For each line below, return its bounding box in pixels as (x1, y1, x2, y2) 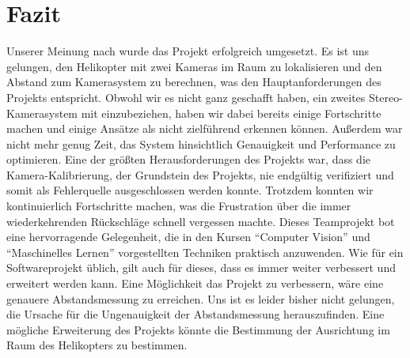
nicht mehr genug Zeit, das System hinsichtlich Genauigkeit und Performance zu (6, 135, 396, 152)
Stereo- (368, 89, 403, 105)
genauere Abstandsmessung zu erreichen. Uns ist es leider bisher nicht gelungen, (6, 290, 395, 307)
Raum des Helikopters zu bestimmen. (6, 337, 188, 353)
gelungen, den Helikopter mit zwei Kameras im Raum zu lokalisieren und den (6, 58, 382, 74)
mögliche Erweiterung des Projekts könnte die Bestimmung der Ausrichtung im (6, 321, 390, 337)
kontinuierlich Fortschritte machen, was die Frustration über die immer (6, 198, 351, 214)
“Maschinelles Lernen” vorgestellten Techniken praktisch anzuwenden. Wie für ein (6, 243, 404, 260)
